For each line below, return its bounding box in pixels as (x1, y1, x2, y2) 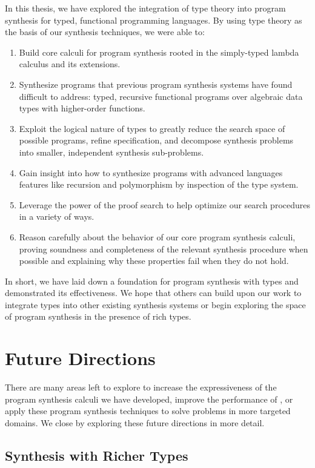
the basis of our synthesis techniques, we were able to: (5, 25, 205, 38)
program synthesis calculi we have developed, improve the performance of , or (5, 392, 293, 405)
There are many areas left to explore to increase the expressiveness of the (5, 381, 277, 394)
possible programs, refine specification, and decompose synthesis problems (19, 134, 294, 147)
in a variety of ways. (19, 210, 94, 223)
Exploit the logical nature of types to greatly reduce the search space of (19, 122, 285, 134)
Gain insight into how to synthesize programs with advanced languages (19, 166, 283, 179)
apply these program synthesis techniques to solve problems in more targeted (5, 404, 291, 417)
